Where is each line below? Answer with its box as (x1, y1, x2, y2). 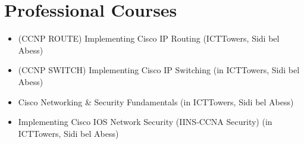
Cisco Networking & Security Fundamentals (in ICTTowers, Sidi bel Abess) (18, 95, 294, 108)
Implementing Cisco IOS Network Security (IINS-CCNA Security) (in (18, 115, 272, 128)
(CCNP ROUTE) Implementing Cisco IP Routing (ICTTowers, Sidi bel (18, 32, 280, 45)
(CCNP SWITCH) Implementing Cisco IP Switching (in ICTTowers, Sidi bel (18, 64, 300, 76)
